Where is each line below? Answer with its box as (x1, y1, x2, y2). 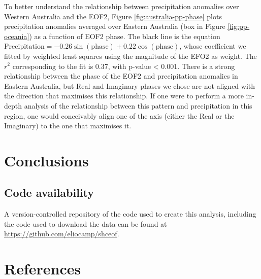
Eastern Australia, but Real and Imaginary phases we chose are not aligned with (4, 80, 255, 91)
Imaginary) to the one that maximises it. (4, 120, 132, 131)
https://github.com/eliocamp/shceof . (4, 228, 119, 239)
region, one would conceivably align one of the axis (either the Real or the (4, 110, 235, 121)
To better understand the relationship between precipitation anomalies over (4, 1, 239, 11)
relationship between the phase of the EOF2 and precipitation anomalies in (4, 71, 238, 81)
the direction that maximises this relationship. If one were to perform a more (4, 90, 244, 101)
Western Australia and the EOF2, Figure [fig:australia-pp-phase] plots (4, 11, 222, 21)
